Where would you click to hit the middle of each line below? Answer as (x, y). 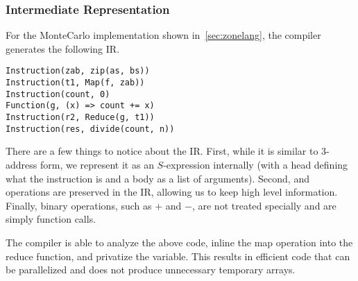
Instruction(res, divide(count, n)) (90, 129)
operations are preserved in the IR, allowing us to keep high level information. (172, 192)
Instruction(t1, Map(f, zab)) (75, 83)
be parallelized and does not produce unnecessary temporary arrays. (151, 270)
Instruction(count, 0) (58, 94)
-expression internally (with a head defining (256, 164)
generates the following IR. (63, 48)
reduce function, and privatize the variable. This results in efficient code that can (178, 256)
